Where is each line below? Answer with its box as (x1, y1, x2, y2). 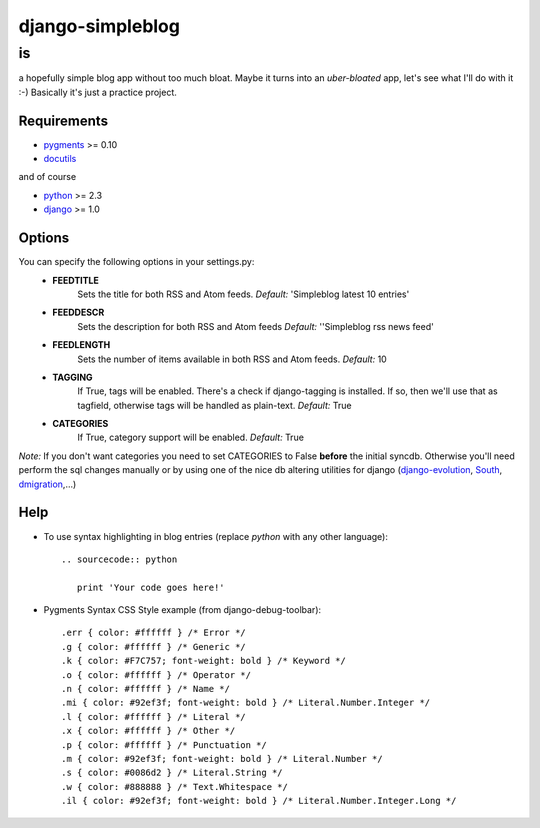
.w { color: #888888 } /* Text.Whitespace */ (61, 781, 289, 792)
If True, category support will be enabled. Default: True (77, 431, 305, 444)
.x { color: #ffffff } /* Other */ (61, 725, 236, 737)
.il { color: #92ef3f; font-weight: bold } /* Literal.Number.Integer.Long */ (61, 795, 457, 807)
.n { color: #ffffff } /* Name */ (61, 683, 230, 695)
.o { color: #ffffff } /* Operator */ (61, 669, 252, 680)
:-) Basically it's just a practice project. (18, 86, 177, 98)
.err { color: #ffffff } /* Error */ (61, 627, 247, 639)
